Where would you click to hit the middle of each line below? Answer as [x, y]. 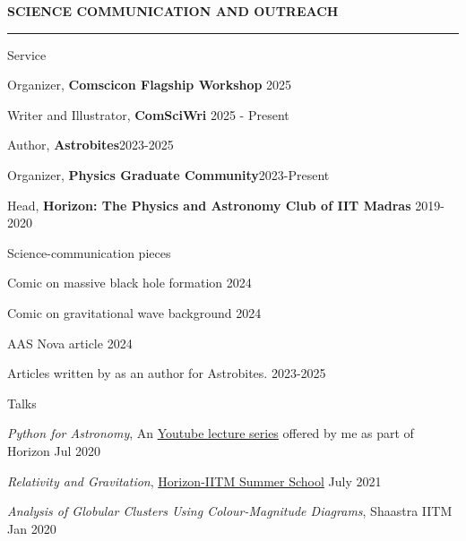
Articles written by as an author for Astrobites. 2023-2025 [167, 373]
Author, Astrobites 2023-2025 [91, 145]
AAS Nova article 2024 [70, 343]
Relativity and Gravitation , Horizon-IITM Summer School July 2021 [194, 481]
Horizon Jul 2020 [54, 450]
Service [27, 54]
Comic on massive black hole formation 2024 [129, 283]
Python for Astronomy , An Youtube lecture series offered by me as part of [211, 433]
